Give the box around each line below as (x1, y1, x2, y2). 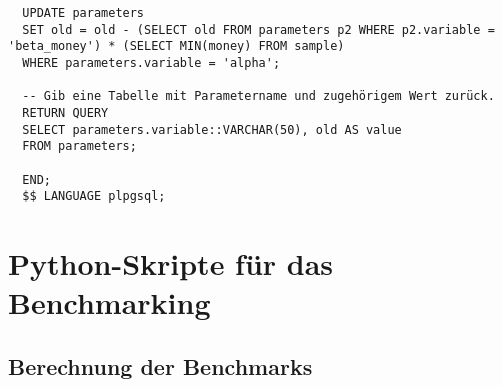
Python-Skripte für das (8, 243, 334, 284)
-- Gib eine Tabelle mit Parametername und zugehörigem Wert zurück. (22, 89, 495, 104)
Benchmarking (8, 282, 211, 323)
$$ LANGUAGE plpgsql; (22, 189, 166, 204)
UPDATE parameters (22, 6, 145, 20)
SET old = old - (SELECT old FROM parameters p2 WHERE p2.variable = (22, 22, 495, 37)
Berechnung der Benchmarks (8, 350, 313, 381)
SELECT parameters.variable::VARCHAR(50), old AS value (22, 122, 402, 137)
